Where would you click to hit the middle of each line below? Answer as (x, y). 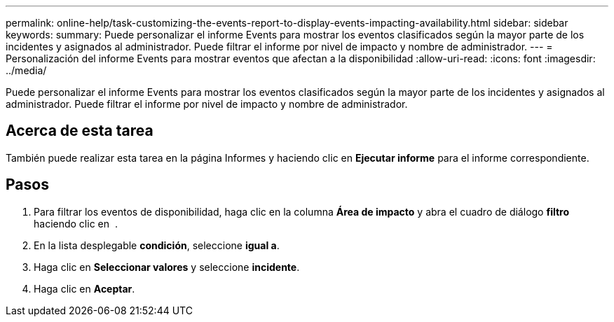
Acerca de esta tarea (80, 131)
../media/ (26, 70)
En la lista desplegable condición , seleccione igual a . (157, 245)
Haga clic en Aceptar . (84, 288)
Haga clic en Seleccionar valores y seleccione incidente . (167, 267)
